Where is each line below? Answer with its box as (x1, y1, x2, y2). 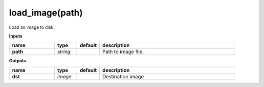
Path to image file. (102, 49, 144, 55)
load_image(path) (9, 7, 83, 18)
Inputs (9, 33, 23, 39)
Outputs (9, 58, 26, 64)
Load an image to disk (9, 24, 54, 30)
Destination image (102, 73, 144, 80)
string (57, 49, 71, 55)
